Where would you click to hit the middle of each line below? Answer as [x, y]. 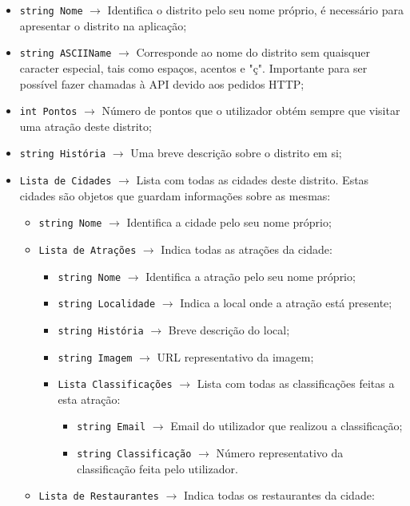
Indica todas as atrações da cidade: [247, 249]
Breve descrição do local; [229, 329]
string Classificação [134, 455]
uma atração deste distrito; [86, 126]
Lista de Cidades [66, 181]
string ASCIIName [66, 54]
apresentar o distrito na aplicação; [103, 25]
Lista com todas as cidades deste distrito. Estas [253, 180]
